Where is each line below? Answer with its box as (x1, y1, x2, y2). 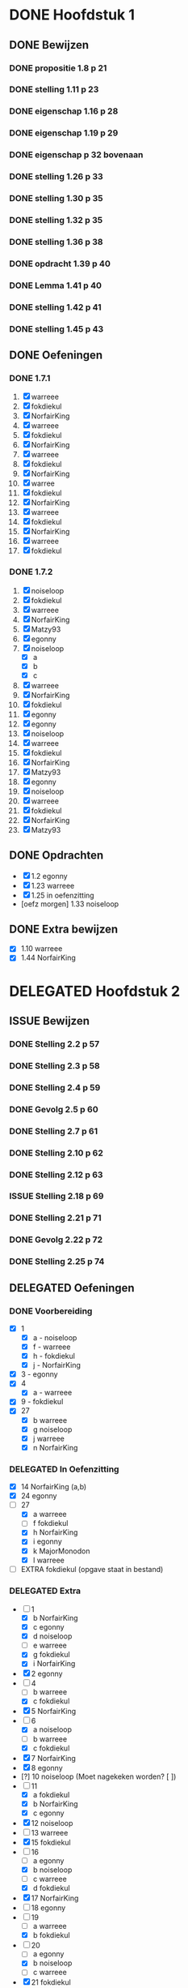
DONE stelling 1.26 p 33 (9, 171, 103, 182)
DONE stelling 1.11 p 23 (9, 84, 99, 95)
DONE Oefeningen (9, 348, 103, 362)
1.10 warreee (20, 944, 63, 953)
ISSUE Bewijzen (9, 1014, 90, 1028)
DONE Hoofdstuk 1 (9, 6, 136, 24)
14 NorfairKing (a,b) (20, 1482, 87, 1492)
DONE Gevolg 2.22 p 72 (9, 1234, 103, 1245)
